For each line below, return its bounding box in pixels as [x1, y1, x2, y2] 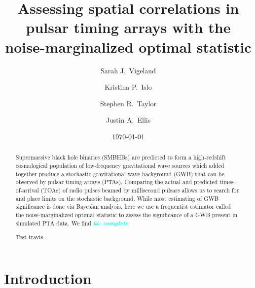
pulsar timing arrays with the [26, 17, 231, 37]
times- [219, 178, 236, 186]
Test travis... [15, 233, 48, 241]
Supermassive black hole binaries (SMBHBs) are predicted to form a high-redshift [15, 153, 226, 161]
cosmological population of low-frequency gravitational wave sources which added [15, 161, 224, 169]
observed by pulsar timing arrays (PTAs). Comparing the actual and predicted [15, 178, 218, 186]
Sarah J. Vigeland [101, 65, 156, 75]
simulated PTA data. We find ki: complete [15, 218, 129, 227]
